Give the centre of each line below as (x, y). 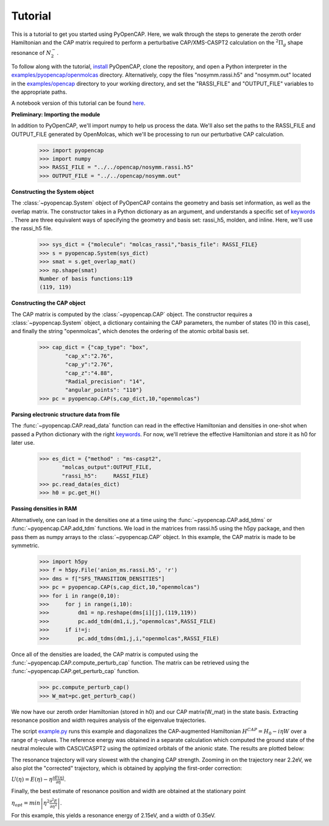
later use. (23, 442)
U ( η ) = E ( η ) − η (32, 779)
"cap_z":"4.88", (89, 373)
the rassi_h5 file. (32, 228)
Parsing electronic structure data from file (65, 414)
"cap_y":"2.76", (89, 365)
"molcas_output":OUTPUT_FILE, (107, 467)
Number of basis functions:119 (86, 278)
